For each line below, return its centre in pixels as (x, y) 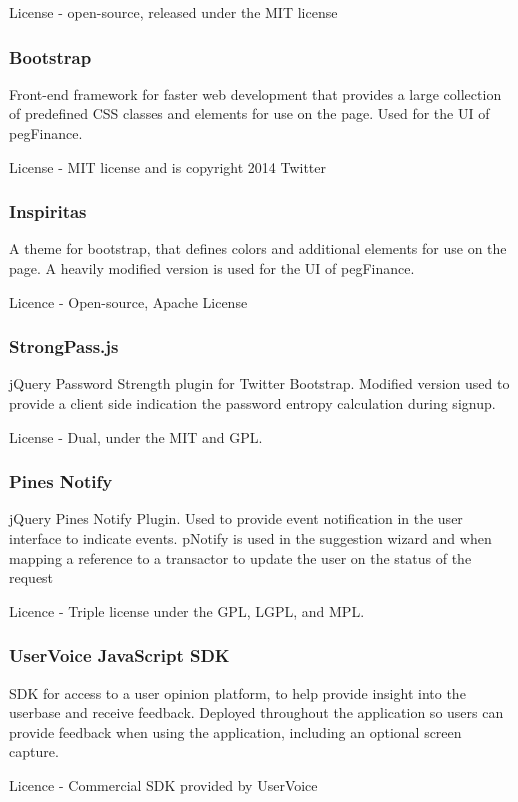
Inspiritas (48, 211)
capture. (34, 751)
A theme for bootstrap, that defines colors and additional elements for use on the (258, 248)
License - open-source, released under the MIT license (173, 12)
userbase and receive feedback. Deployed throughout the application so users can (256, 712)
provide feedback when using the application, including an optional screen (235, 731)
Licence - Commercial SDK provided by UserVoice (163, 784)
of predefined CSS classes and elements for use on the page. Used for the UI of (249, 113)
